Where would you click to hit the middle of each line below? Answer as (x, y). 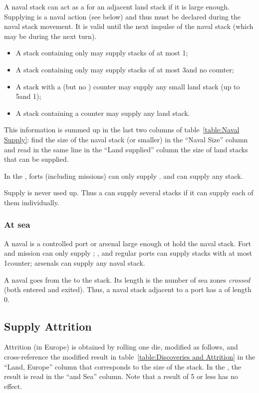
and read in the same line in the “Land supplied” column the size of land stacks (126, 149)
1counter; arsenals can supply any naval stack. (75, 262)
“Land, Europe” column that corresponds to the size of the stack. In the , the (123, 366)
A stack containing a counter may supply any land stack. (103, 113)
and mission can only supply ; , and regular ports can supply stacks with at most (128, 253)
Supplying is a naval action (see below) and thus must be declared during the (123, 16)
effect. (13, 386)
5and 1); (28, 96)
